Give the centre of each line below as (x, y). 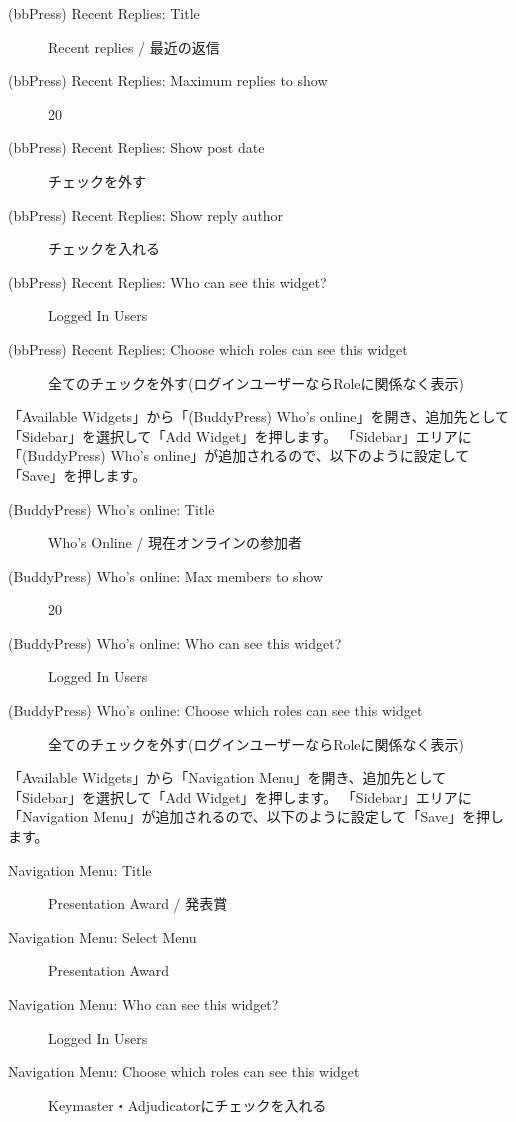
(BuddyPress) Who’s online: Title (111, 508)
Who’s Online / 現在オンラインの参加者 (175, 542)
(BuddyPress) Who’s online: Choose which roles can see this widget (215, 710)
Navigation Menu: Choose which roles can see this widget (184, 1071)
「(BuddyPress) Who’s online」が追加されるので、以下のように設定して (239, 455)
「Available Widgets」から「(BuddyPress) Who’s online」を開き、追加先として (259, 416)
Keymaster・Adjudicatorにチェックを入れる (187, 1104)
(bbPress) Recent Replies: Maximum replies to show (168, 80)
